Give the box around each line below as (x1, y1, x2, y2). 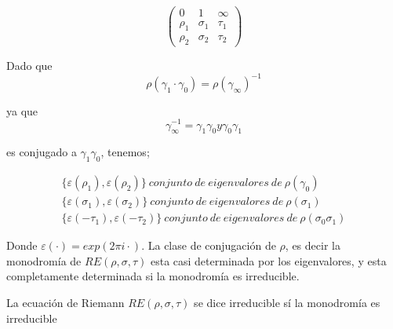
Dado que (6, 57, 53, 73)
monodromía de (6, 252, 82, 269)
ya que (6, 102, 38, 119)
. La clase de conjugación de (141, 237, 276, 254)
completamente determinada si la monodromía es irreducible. (6, 268, 300, 284)
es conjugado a (6, 144, 77, 160)
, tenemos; (100, 144, 150, 160)
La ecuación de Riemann (6, 294, 125, 310)
